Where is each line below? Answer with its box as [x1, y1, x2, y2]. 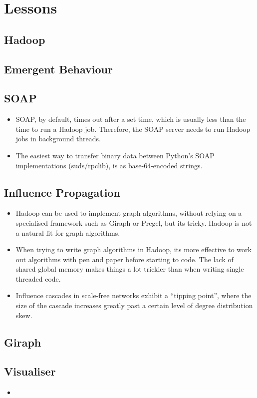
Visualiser [4, 364, 56, 379]
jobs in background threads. [15, 133, 101, 144]
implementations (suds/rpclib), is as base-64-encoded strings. [15, 160, 203, 170]
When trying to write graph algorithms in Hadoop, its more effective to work [15, 244, 252, 255]
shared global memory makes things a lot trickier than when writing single [15, 264, 244, 274]
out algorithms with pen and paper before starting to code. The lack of [15, 254, 234, 264]
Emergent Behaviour [4, 61, 113, 76]
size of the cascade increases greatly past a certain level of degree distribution [15, 300, 253, 311]
